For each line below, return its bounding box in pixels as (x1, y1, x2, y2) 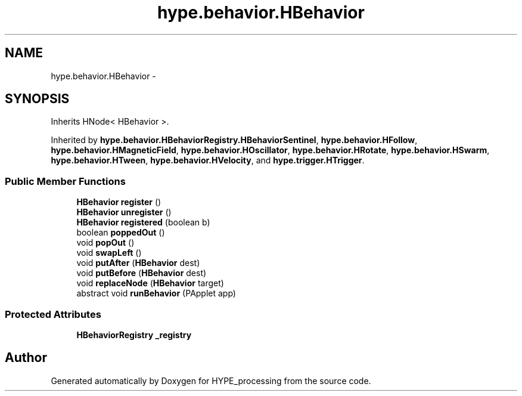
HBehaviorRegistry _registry (76, 329, 192, 340)
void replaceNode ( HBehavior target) (76, 278, 224, 289)
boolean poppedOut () (76, 227, 165, 238)
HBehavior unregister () (76, 207, 172, 218)
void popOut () (76, 237, 135, 248)
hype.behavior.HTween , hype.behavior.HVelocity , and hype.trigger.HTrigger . (51, 155, 365, 166)
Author (5, 350, 47, 366)
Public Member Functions (5, 175, 126, 187)
